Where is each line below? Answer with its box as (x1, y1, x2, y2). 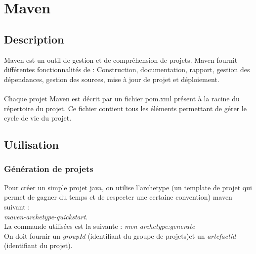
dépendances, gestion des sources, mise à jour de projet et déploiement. (4, 74, 219, 84)
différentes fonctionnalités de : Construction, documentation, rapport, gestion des (4, 64, 250, 75)
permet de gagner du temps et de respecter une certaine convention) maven (4, 192, 232, 202)
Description (4, 31, 64, 46)
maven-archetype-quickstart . (4, 211, 88, 221)
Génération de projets (4, 163, 93, 175)
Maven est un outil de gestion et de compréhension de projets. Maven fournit (4, 54, 238, 65)
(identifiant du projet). (4, 240, 73, 251)
